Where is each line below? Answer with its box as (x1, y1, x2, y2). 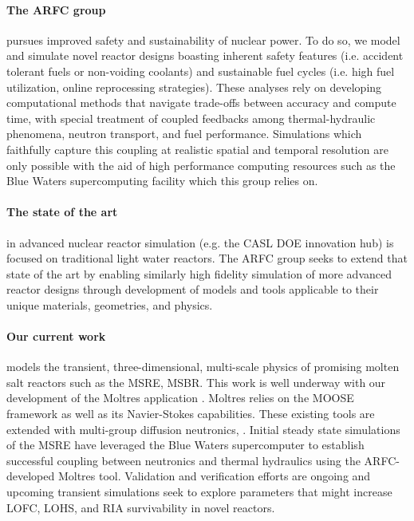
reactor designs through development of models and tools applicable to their (6, 281, 379, 298)
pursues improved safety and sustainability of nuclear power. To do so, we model (6, 31, 400, 48)
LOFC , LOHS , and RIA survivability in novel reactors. (6, 499, 275, 515)
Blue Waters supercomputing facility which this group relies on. (6, 172, 318, 189)
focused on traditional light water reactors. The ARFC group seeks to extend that (6, 250, 408, 266)
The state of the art (6, 203, 118, 220)
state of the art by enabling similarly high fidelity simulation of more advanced (6, 265, 392, 282)
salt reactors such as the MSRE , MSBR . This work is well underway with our (6, 373, 386, 390)
